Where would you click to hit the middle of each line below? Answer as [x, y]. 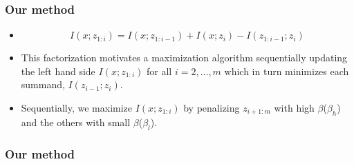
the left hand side [58, 71]
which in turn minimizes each [287, 71]
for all [159, 71]
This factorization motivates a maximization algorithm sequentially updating [184, 58]
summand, [43, 84]
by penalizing [212, 107]
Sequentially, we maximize [77, 107]
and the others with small [76, 122]
